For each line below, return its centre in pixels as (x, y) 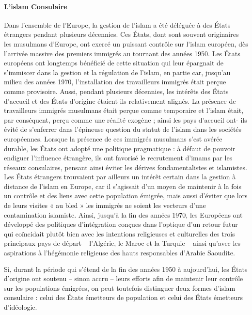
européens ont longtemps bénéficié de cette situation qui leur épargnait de (114, 63)
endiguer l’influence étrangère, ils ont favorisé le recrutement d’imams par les (118, 158)
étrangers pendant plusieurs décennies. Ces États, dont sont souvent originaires (121, 34)
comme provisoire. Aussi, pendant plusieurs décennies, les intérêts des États (116, 91)
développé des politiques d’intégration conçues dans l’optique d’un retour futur (121, 224)
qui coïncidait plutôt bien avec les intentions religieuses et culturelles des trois (119, 233)
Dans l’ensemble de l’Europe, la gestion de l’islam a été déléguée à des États (117, 24)
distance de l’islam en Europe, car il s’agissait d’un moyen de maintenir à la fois (123, 186)
